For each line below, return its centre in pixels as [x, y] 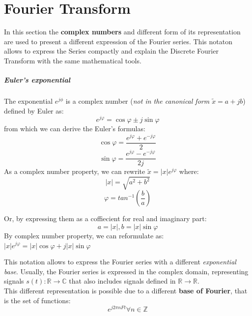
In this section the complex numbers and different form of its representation [122, 32]
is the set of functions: [37, 300]
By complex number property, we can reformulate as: [84, 235]
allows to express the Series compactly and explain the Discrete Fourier [111, 51]
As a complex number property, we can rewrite [75, 171]
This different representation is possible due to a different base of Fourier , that [126, 290]
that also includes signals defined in [122, 281]
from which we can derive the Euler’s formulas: [75, 129]
